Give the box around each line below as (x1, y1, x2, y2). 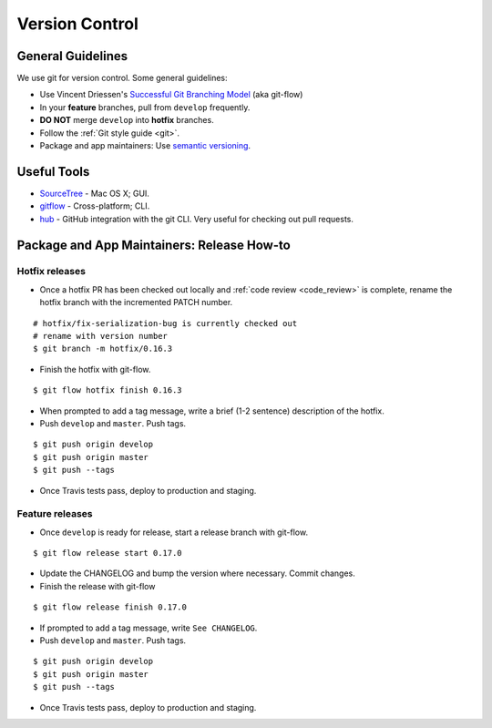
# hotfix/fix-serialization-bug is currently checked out (33, 318, 298, 328)
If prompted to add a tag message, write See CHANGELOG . (39, 622, 258, 633)
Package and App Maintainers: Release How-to (16, 237, 291, 252)
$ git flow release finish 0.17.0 (33, 602, 187, 612)
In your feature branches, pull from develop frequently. (39, 101, 251, 113)
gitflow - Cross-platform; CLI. (39, 200, 150, 211)
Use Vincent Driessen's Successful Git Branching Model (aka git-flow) (39, 89, 303, 100)
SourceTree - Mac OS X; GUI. (39, 188, 150, 199)
